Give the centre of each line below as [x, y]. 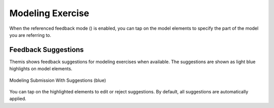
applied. [18, 99]
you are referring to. [30, 35]
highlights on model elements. [41, 69]
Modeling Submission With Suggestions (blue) [58, 80]
